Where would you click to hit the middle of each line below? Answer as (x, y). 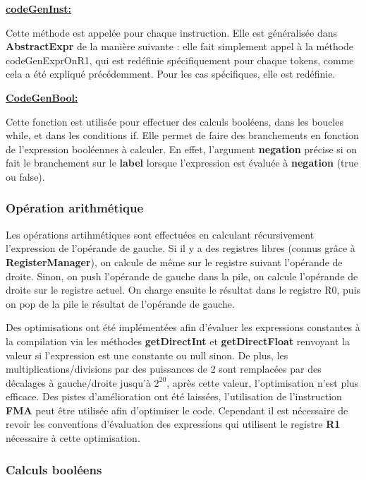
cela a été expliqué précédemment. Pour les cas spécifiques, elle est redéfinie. (171, 74)
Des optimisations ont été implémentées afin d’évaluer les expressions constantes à (183, 327)
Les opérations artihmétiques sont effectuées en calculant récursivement (160, 234)
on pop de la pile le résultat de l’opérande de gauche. (120, 303)
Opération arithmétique (75, 208)
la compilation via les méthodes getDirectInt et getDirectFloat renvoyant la (178, 341)
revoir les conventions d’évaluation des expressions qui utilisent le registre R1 (173, 424)
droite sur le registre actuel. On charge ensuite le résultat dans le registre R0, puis (183, 290)
